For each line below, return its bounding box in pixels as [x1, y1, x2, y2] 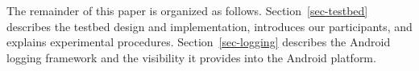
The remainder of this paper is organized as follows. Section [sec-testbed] [6, 2, 368, 18]
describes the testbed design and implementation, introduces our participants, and [6, 18, 413, 34]
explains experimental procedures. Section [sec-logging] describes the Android [6, 34, 391, 50]
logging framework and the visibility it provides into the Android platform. [6, 49, 376, 65]
